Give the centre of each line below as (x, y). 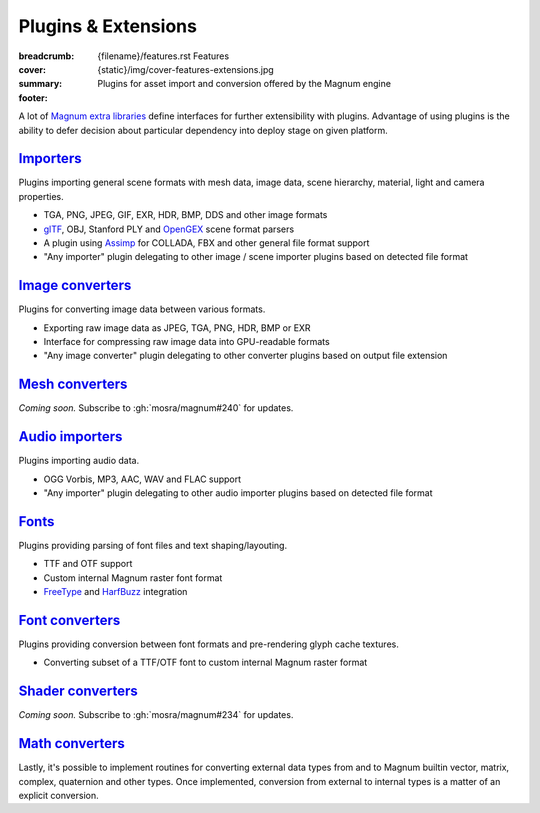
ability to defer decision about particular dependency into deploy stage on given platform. (203, 130)
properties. (41, 196)
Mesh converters (73, 384)
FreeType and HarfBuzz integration (115, 592)
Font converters (69, 620)
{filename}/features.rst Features (163, 56)
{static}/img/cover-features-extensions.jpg (185, 69)
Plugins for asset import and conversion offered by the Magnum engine (244, 84)
